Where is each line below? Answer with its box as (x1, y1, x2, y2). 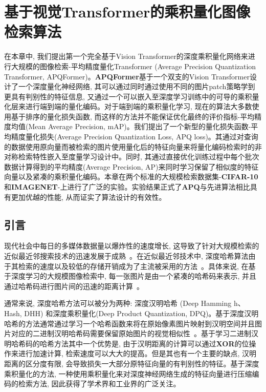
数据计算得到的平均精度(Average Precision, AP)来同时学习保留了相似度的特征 (4, 161, 259, 172)
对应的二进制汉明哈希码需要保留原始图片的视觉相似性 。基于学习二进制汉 (11, 328, 258, 339)
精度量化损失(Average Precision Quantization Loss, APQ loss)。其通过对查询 (11, 131, 258, 142)
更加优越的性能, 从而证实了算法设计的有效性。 (11, 191, 166, 202)
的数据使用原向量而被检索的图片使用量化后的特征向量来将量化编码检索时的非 (4, 141, 262, 152)
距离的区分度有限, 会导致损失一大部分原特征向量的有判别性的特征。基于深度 (4, 358, 259, 368)
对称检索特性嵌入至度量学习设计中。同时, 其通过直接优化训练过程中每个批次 (4, 151, 259, 162)
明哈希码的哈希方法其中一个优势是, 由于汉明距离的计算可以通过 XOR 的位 (4, 338, 249, 348)
